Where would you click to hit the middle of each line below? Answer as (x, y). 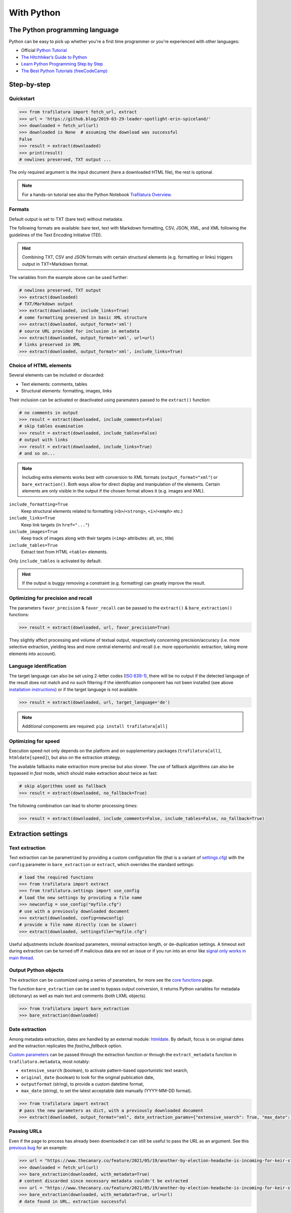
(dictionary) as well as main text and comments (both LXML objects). (78, 996)
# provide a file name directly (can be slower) (78, 925)
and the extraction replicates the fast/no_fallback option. (66, 1046)
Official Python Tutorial (44, 50)
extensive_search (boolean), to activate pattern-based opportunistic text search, (105, 1070)
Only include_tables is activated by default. (55, 561)
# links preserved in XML (50, 345)
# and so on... (37, 453)
